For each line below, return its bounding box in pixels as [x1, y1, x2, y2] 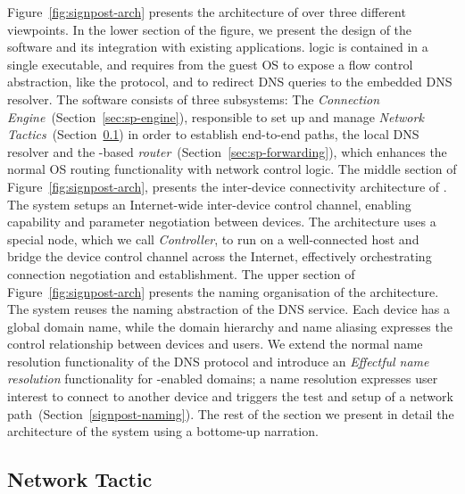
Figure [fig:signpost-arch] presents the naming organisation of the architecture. [7, 282, 439, 301]
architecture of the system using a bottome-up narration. [7, 422, 319, 440]
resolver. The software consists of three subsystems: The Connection [7, 89, 380, 108]
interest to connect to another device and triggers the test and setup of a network [7, 387, 453, 406]
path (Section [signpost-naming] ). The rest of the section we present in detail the [7, 404, 454, 423]
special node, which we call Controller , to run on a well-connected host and [7, 229, 419, 248]
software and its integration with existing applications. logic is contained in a [7, 37, 428, 56]
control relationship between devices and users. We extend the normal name [7, 334, 423, 353]
